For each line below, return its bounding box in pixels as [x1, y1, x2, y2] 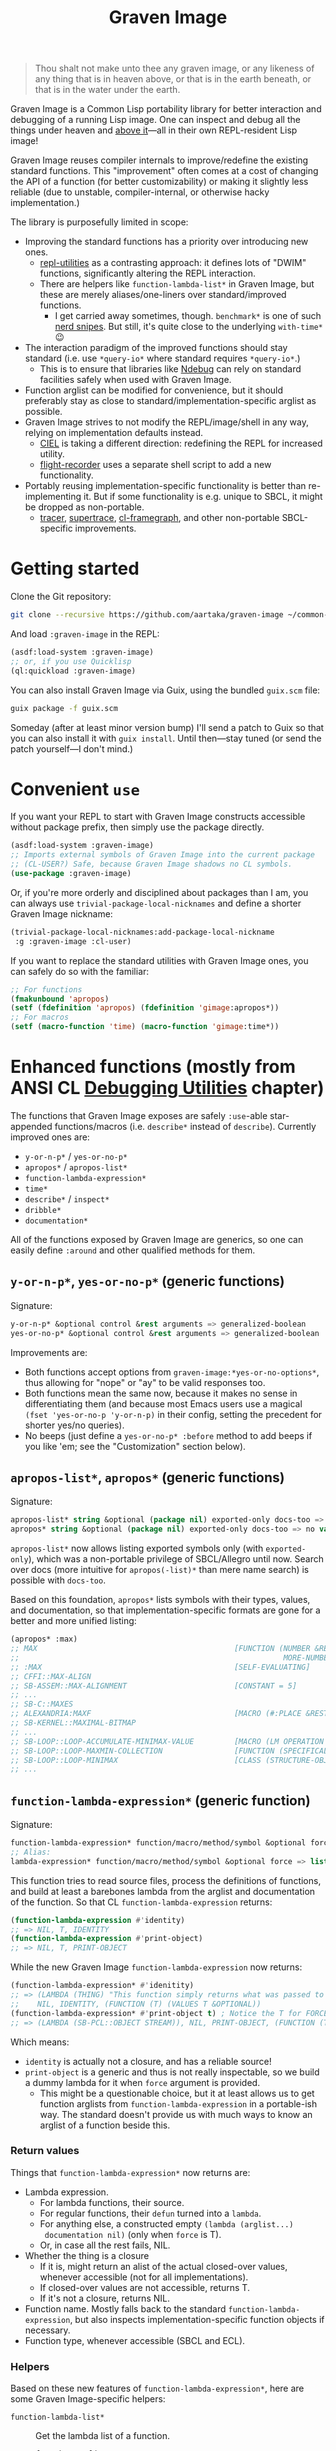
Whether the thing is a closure [24, 2249, 150, 2261]
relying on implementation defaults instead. [24, 427, 204, 439]
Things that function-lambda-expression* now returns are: [10, 2166, 251, 2178]
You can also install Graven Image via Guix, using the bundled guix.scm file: [10, 684, 321, 696]
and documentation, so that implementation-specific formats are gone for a [10, 1604, 321, 1616]
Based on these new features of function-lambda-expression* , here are [10, 2382, 305, 2395]
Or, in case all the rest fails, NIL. [39, 2239, 171, 2251]
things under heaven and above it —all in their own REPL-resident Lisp [10, 124, 298, 136]
